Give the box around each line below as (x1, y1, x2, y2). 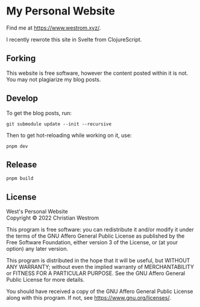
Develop (6, 93, 38, 104)
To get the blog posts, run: (6, 109, 72, 116)
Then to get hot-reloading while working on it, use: (6, 131, 132, 139)
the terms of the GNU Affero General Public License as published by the (6, 232, 185, 239)
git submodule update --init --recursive (6, 121, 112, 127)
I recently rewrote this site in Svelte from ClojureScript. (6, 36, 142, 43)
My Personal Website (6, 4, 116, 18)
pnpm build (6, 176, 34, 182)
